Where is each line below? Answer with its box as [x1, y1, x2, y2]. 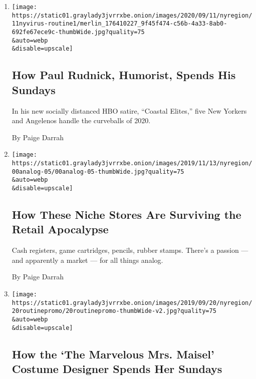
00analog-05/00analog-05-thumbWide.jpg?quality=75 [12, 168, 184, 175]
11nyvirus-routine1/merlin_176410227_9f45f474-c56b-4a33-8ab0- [12, 20, 227, 28]
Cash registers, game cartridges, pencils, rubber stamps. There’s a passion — [12, 245, 248, 255]
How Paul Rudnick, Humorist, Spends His [12, 67, 236, 83]
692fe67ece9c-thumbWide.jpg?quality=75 [12, 28, 145, 36]
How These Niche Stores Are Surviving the [12, 206, 241, 222]
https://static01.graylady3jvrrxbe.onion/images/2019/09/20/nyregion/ [12, 299, 252, 306]
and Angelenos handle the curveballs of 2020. [12, 115, 151, 126]
